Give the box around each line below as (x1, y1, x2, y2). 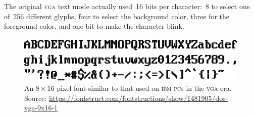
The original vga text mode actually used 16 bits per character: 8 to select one (4, 1, 250, 11)
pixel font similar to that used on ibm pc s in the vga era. (57, 83, 232, 93)
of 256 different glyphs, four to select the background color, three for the (4, 11, 230, 21)
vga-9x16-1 (24, 102, 58, 113)
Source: (24, 92, 47, 103)
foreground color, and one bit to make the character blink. (4, 21, 184, 31)
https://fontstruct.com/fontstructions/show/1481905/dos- (49, 92, 228, 103)
